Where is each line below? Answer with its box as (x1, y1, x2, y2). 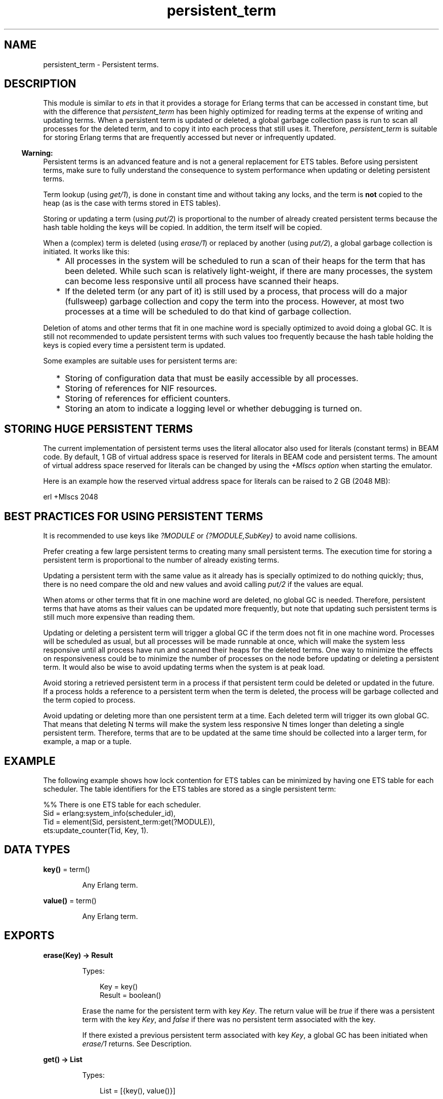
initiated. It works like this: (43, 247, 129, 256)
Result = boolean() (100, 990, 161, 999)
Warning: (21, 149, 53, 158)
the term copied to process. (43, 696, 136, 705)
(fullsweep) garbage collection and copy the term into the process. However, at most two (65, 296, 404, 307)
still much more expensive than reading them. (43, 613, 195, 622)
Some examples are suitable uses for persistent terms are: (43, 356, 237, 365)
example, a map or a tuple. (43, 737, 131, 746)
